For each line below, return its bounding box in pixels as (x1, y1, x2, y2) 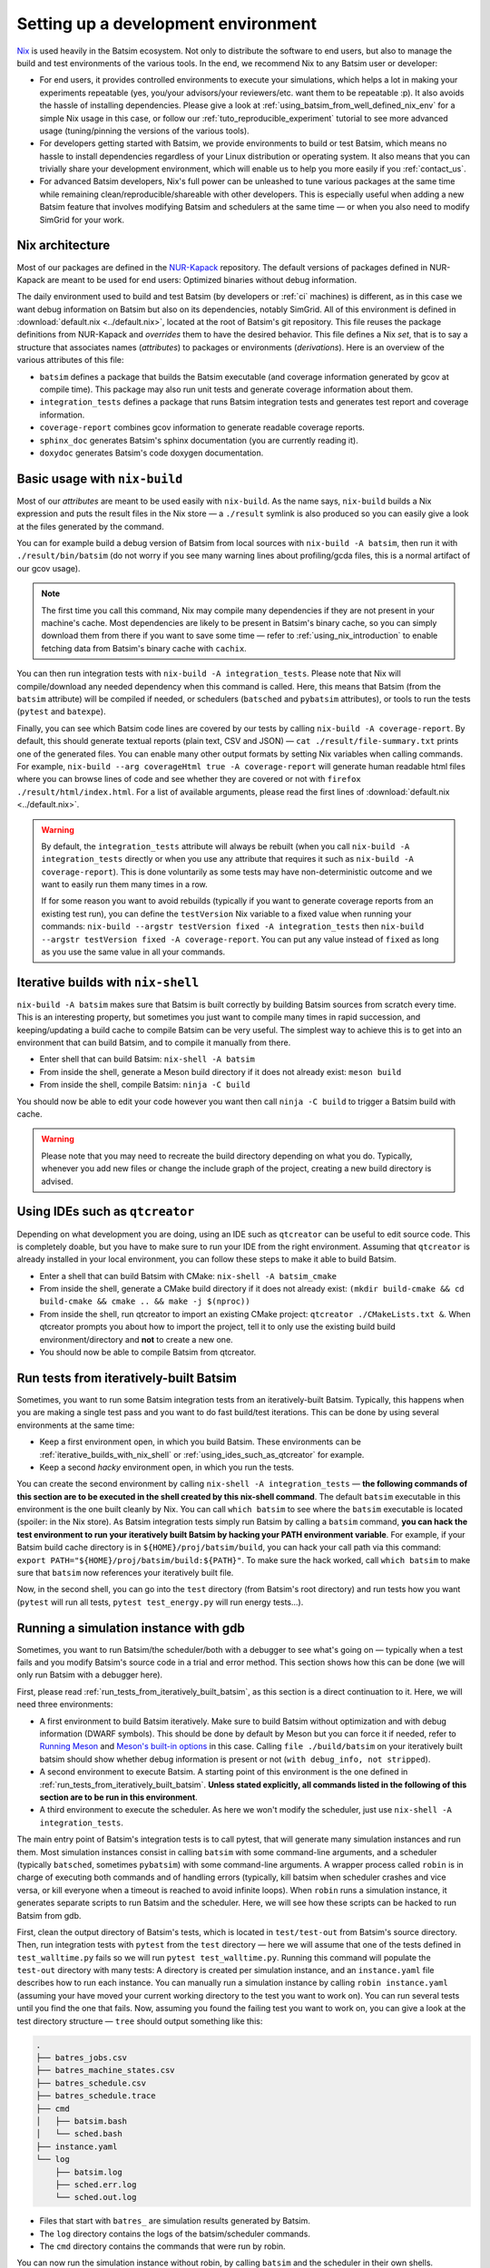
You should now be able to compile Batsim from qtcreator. (39, 1347, 257, 1358)
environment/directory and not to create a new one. (39, 1334, 233, 1344)
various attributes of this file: (16, 355, 124, 366)
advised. (41, 1176, 73, 1187)
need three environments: (16, 1699, 113, 1710)
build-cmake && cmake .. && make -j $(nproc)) (39, 1296, 250, 1306)
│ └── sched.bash (35, 2128, 122, 2139)
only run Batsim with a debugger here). (16, 1669, 163, 1680)
